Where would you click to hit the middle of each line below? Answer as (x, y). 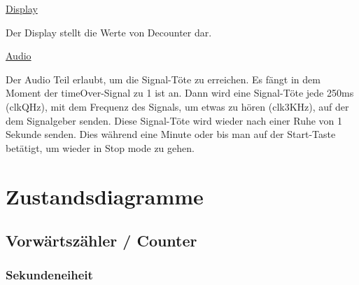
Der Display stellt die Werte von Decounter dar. (109, 32)
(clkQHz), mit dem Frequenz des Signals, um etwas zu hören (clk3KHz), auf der (177, 106)
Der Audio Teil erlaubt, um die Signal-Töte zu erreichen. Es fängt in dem (163, 79)
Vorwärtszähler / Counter (101, 241)
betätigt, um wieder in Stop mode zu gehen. (100, 147)
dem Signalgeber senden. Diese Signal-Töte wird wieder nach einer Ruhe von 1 (174, 120)
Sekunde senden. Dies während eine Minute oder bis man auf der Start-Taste (171, 134)
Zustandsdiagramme (105, 196)
